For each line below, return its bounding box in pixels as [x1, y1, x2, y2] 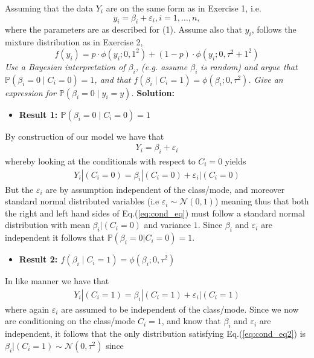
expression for [5, 86, 56, 99]
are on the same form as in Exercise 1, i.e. [106, 2, 261, 14]
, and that [94, 73, 131, 85]
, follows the [251, 23, 296, 36]
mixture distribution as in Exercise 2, [5, 36, 143, 48]
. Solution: [131, 86, 175, 99]
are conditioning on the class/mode [5, 314, 135, 327]
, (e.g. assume [135, 60, 188, 73]
